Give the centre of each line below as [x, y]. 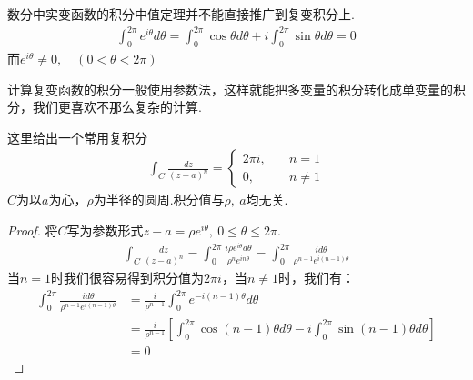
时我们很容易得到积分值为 [128, 278]
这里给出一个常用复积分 [77, 137]
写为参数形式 [105, 230]
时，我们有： [316, 278]
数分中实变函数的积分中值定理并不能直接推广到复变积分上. [181, 14]
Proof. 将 [33, 230]
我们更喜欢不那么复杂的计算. [117, 107]
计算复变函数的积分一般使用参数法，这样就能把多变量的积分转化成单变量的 [230, 89]
